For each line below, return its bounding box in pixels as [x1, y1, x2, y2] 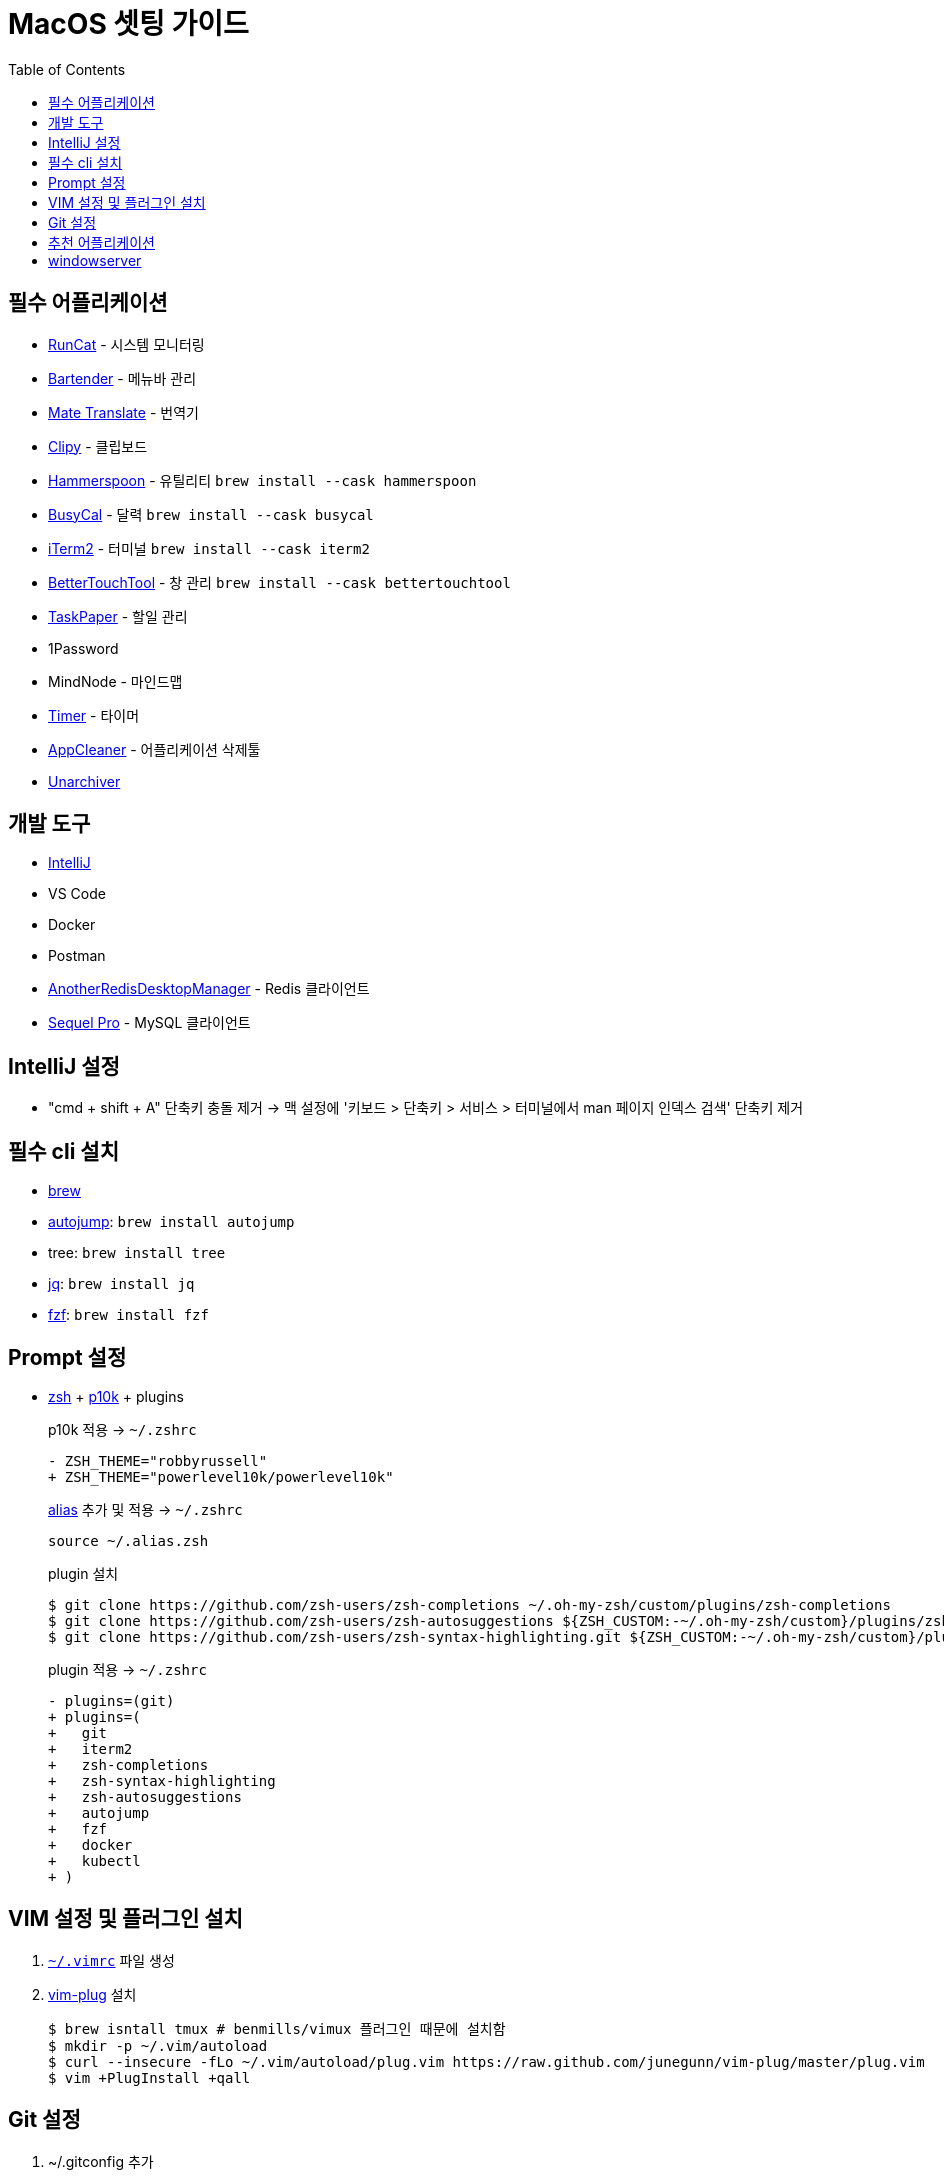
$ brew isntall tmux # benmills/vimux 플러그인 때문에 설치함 [48, 2020, 506, 2037]
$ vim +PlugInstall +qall [48, 2069, 251, 2086]
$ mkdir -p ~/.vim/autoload [48, 2037, 268, 2054]
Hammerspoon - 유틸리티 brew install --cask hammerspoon [48, 471, 477, 489]
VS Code [48, 885, 106, 903]
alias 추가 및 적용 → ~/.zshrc [48, 1500, 243, 1518]
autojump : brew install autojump [48, 1213, 295, 1231]
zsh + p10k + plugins [48, 1387, 184, 1405]
